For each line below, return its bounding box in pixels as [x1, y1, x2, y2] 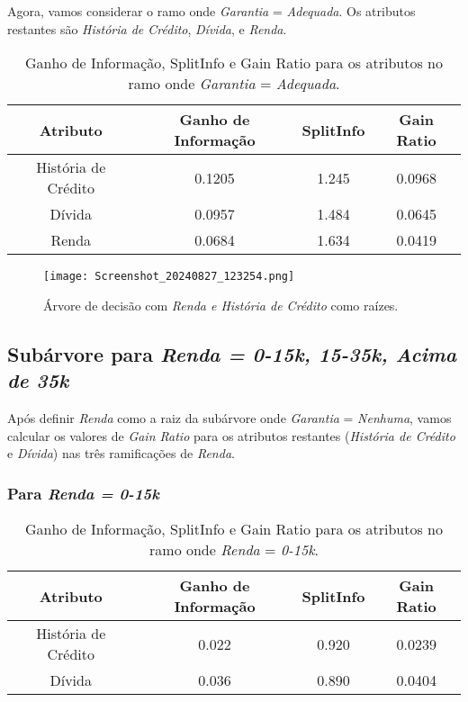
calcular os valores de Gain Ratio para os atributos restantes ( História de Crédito [7, 426, 455, 445]
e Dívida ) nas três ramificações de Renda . [7, 444, 235, 463]
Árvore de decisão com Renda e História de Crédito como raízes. [43, 295, 399, 314]
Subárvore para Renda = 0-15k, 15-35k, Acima [7, 339, 457, 367]
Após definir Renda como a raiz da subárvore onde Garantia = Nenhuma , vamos [7, 409, 452, 427]
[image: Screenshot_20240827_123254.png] [43, 270, 295, 283]
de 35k [7, 366, 69, 394]
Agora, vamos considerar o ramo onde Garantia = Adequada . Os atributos [7, 2, 416, 20]
